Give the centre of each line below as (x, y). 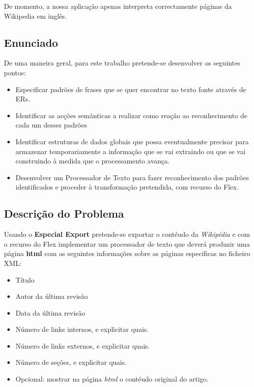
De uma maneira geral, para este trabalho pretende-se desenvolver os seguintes (122, 63)
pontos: (15, 72)
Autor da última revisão (52, 296)
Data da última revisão (50, 312)
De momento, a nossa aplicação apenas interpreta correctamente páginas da (118, 6)
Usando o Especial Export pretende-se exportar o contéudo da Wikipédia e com (127, 234)
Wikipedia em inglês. (36, 16)
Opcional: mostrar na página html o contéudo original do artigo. (112, 379)
